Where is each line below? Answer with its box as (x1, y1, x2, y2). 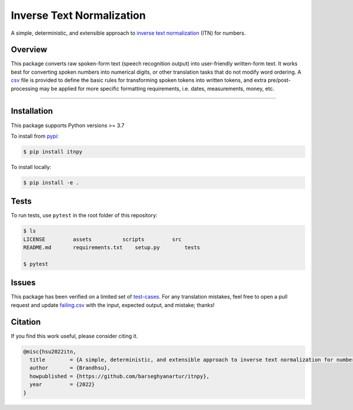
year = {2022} (29, 381, 95, 388)
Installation (11, 106, 53, 116)
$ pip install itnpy (23, 148, 82, 155)
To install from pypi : (11, 133, 59, 140)
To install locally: (11, 163, 52, 170)
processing (11, 85, 38, 92)
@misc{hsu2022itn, (23, 348, 76, 355)
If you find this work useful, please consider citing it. (11, 332, 138, 339)
